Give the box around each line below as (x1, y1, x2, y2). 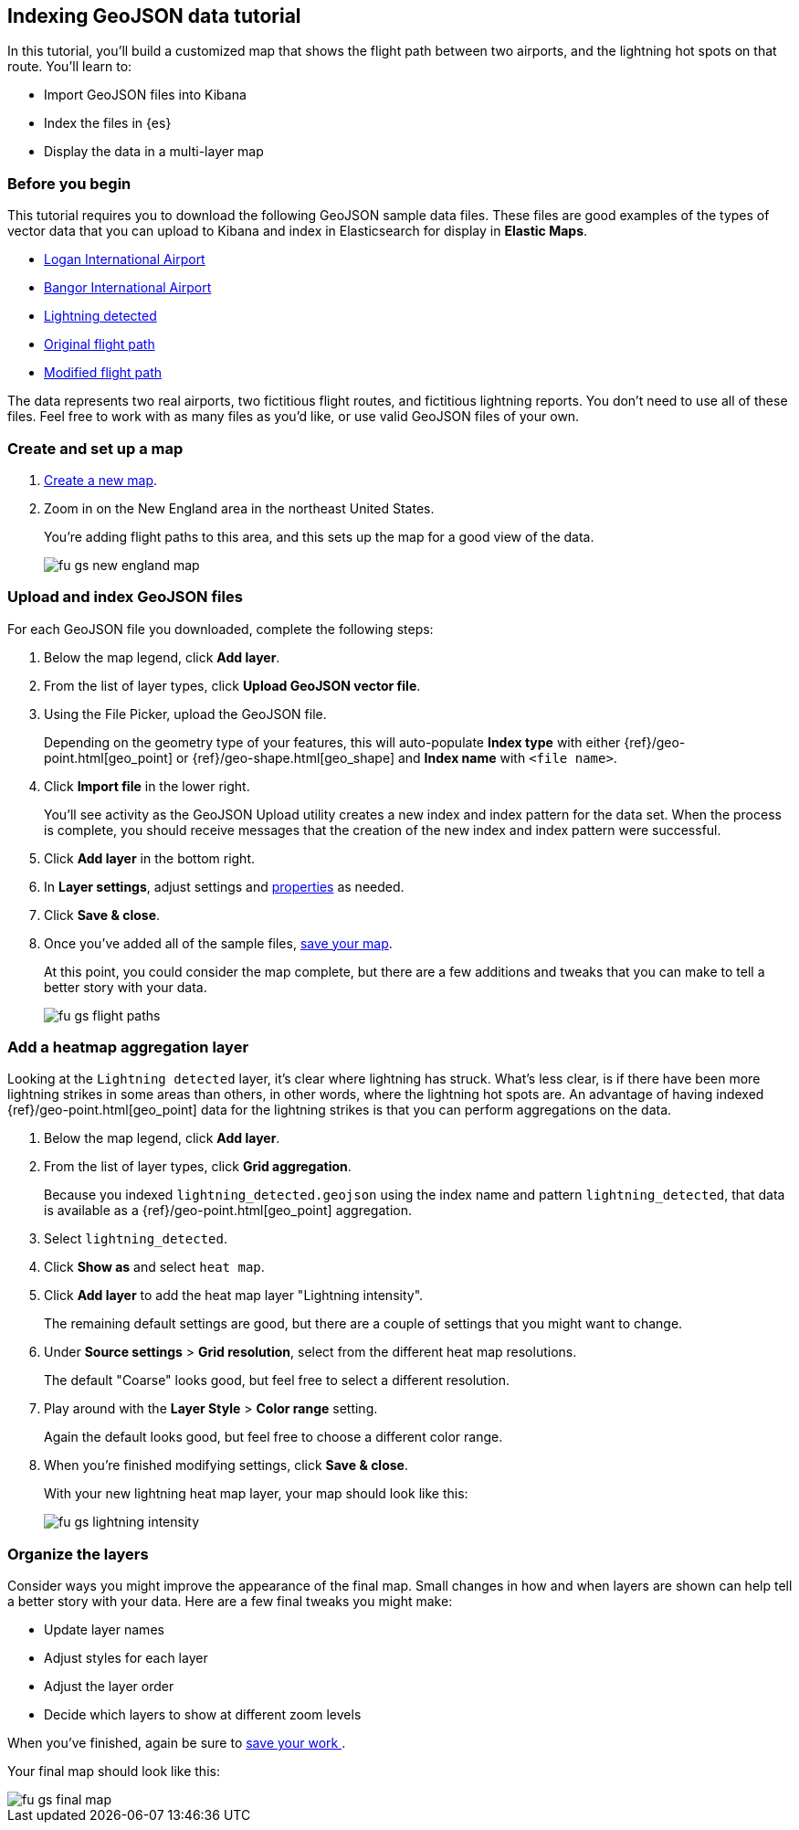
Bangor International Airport (44, 280, 212, 296)
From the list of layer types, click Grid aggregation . (44, 1158, 352, 1175)
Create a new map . (44, 471, 158, 488)
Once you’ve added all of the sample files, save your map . (44, 935, 393, 951)
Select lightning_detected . (44, 1231, 227, 1247)
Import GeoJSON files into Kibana (44, 87, 247, 103)
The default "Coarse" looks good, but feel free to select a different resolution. (44, 1372, 510, 1389)
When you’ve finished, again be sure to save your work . (7, 1735, 346, 1751)
